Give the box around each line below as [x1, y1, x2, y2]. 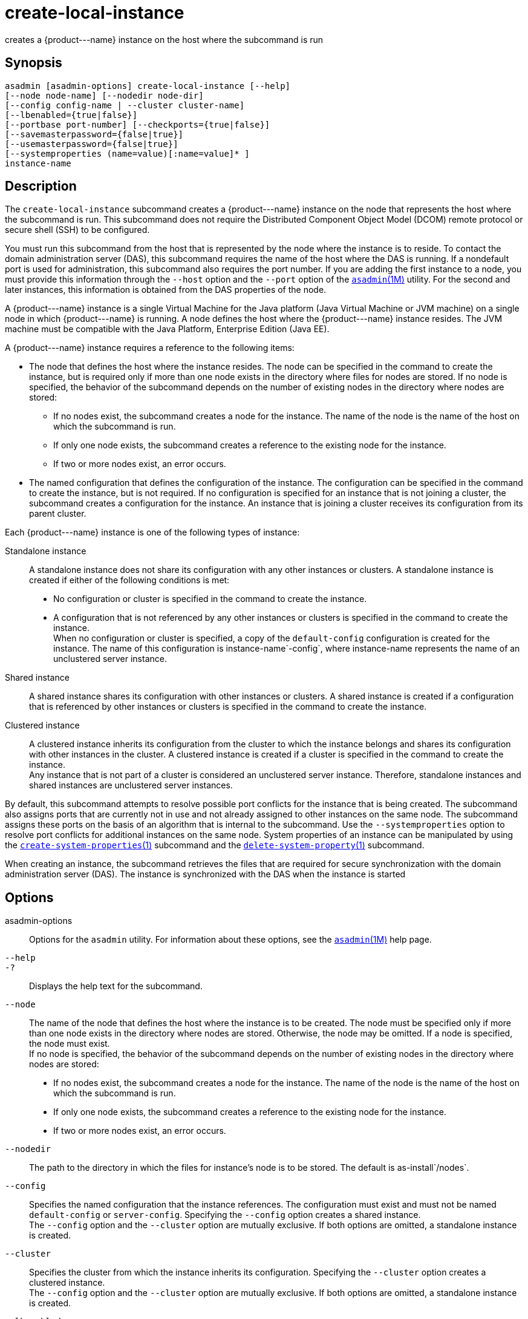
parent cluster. [29, 508, 86, 519]
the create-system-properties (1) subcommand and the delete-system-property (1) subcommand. [5, 840, 425, 851]
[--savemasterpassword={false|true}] [5, 129, 184, 139]
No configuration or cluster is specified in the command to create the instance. [53, 594, 367, 604]
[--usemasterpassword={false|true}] [5, 139, 178, 149]
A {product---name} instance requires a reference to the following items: [5, 342, 295, 353]
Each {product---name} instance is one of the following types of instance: [5, 527, 300, 538]
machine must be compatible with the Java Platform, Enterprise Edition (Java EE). [5, 324, 330, 335]
